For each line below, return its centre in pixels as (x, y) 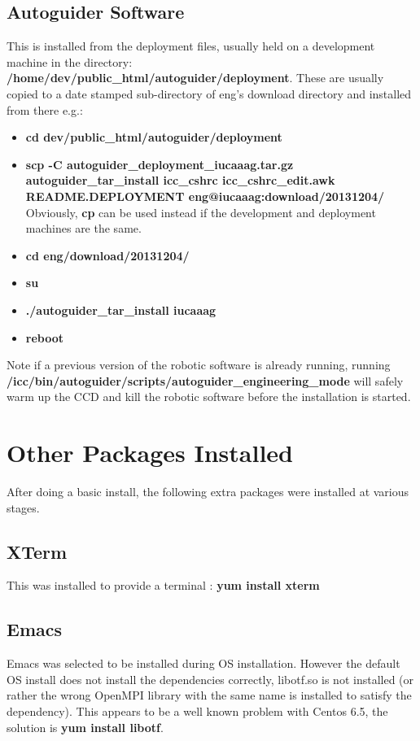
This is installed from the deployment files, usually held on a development (191, 46)
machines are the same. (83, 228)
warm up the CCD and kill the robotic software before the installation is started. (209, 397)
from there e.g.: (45, 109)
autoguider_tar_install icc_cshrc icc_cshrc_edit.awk (180, 180)
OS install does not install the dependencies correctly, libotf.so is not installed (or (210, 679)
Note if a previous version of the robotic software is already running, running (199, 365)
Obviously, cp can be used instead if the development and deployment (201, 212)
